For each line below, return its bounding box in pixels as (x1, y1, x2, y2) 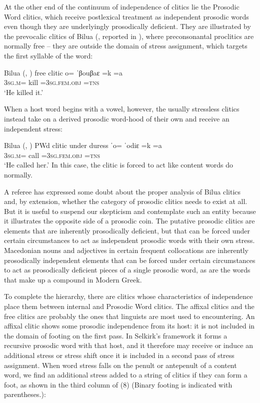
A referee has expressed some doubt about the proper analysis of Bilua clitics (4, 186, 241, 196)
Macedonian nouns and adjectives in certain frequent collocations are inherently (4, 245, 248, 255)
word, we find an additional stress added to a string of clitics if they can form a (4, 369, 247, 380)
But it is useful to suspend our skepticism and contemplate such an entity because (4, 205, 256, 216)
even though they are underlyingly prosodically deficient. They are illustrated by (4, 21, 251, 31)
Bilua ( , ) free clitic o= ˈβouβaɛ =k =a (4, 67, 122, 77)
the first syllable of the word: (4, 50, 93, 60)
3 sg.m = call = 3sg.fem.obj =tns (4, 149, 100, 160)
